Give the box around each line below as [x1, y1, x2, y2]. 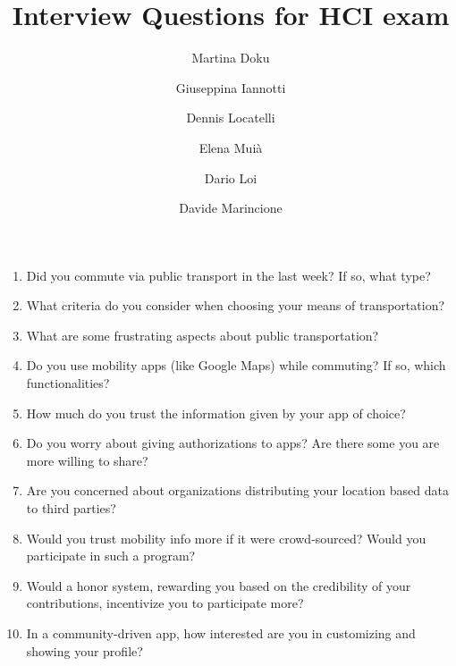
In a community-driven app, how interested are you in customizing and [26, 624, 416, 642]
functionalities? [26, 374, 110, 392]
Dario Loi [204, 168, 258, 187]
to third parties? [26, 499, 116, 518]
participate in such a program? [26, 546, 196, 565]
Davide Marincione [179, 198, 283, 217]
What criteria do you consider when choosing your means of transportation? [26, 296, 445, 315]
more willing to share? [26, 451, 148, 469]
